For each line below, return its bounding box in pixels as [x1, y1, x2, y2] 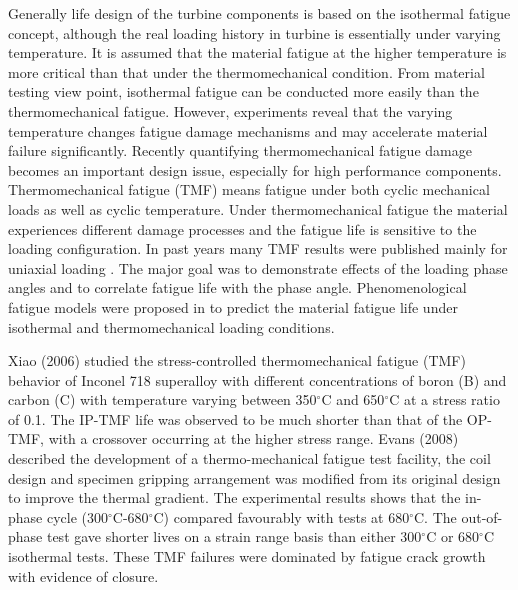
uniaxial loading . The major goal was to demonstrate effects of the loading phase [8, 257, 508, 278]
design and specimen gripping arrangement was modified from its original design [8, 467, 501, 488]
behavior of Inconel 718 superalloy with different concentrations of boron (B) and [8, 369, 507, 390]
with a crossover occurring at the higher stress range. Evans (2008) [48, 428, 459, 449]
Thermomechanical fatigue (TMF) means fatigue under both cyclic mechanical [8, 179, 490, 200]
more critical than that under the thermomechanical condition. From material [8, 61, 485, 82]
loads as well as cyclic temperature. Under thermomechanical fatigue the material [8, 198, 508, 219]
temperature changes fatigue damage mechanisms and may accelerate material [8, 120, 488, 141]
